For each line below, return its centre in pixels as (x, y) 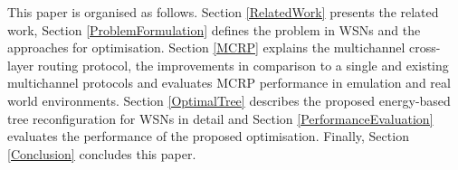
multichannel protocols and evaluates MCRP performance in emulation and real (229, 83)
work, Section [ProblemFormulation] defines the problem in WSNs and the (214, 29)
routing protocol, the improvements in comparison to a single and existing (243, 65)
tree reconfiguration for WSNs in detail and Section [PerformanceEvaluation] (220, 118)
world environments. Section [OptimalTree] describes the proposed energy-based (229, 100)
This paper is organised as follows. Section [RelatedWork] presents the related (223, 12)
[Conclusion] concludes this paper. (102, 153)
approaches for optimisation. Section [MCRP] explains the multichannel (206, 47)
